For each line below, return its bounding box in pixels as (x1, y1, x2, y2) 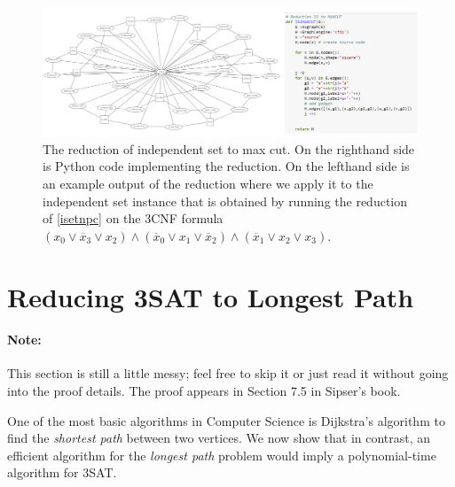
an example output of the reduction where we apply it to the (43, 174, 373, 192)
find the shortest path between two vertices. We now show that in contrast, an (7, 429, 431, 447)
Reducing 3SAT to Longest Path (7, 278, 414, 314)
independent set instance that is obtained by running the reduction (43, 191, 408, 210)
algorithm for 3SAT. (7, 463, 117, 482)
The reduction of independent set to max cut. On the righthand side (43, 139, 415, 158)
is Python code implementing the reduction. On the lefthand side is (43, 157, 410, 175)
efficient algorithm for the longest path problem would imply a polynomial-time (7, 445, 436, 464)
